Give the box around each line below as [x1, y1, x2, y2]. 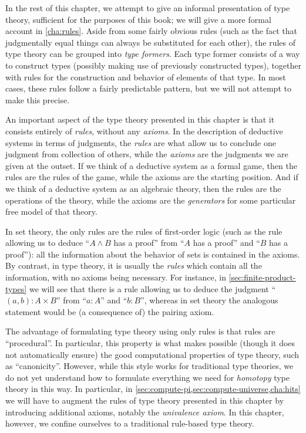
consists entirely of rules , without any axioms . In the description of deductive [5, 124, 283, 137]
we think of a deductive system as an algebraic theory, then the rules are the [5, 182, 281, 194]
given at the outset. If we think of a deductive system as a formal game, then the [5, 159, 297, 171]
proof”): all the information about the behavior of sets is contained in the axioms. [5, 248, 300, 260]
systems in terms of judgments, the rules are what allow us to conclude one [5, 136, 276, 148]
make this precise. [5, 93, 70, 106]
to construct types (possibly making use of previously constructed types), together [5, 59, 301, 71]
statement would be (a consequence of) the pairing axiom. [5, 305, 214, 317]
